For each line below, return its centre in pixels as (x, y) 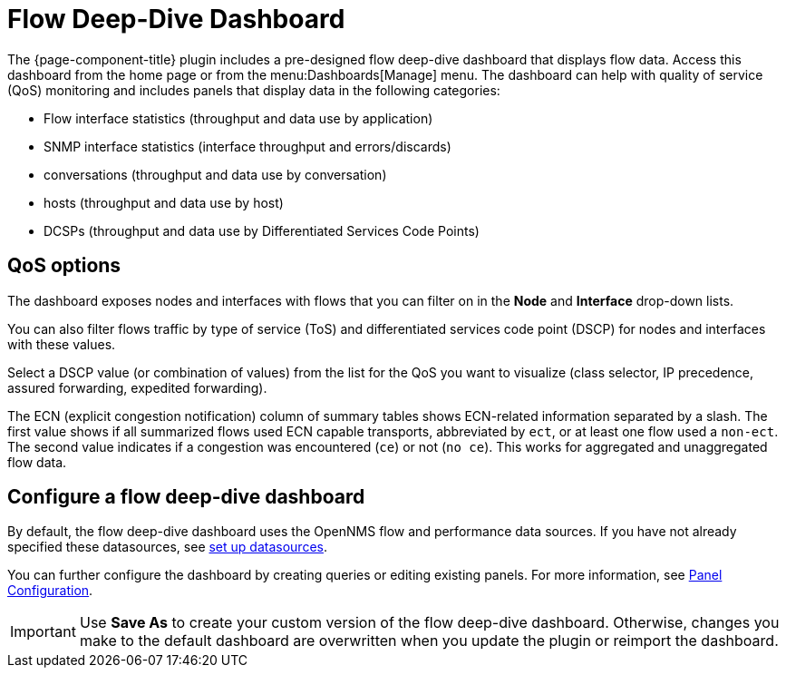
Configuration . (50, 591)
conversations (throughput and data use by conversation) (215, 174)
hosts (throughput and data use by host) (164, 202)
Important (43, 632)
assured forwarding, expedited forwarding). (137, 387)
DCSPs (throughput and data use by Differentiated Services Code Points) (262, 230)
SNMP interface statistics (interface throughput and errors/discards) (247, 146)
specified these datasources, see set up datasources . (167, 547)
